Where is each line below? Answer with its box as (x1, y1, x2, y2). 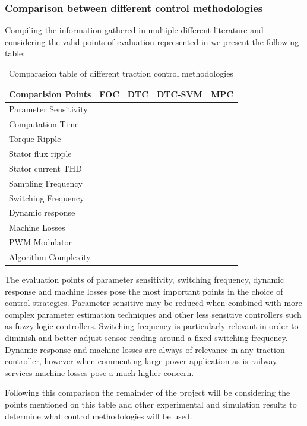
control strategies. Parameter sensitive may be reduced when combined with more (5, 296, 302, 309)
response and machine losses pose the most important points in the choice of (5, 285, 283, 297)
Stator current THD (9, 162, 82, 174)
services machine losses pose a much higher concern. (5, 366, 194, 378)
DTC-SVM (156, 87, 202, 100)
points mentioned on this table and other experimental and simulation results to (5, 397, 297, 410)
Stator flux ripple (9, 147, 72, 159)
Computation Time (9, 118, 79, 130)
